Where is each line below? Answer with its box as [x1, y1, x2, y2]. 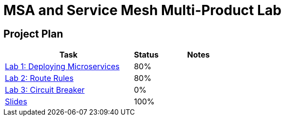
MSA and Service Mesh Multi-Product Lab [3, 2, 282, 19]
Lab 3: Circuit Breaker [5, 85, 85, 95]
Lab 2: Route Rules [5, 73, 74, 83]
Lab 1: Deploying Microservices [5, 61, 120, 72]
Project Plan [3, 27, 63, 40]
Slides [5, 97, 27, 107]
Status [134, 50, 159, 60]
